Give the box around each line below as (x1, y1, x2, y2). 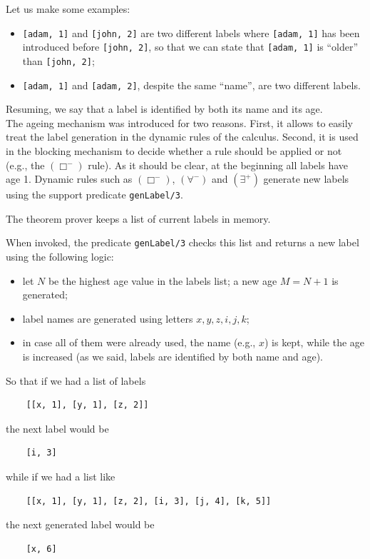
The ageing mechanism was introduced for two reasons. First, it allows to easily (6, 115, 353, 130)
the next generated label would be (6, 517, 155, 532)
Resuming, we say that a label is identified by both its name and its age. (6, 101, 323, 116)
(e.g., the (6, 157, 45, 172)
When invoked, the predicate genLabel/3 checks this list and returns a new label (6, 235, 359, 250)
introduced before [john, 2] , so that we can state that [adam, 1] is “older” (22, 39, 359, 54)
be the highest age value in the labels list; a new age (48, 273, 277, 288)
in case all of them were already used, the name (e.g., (22, 335, 256, 350)
